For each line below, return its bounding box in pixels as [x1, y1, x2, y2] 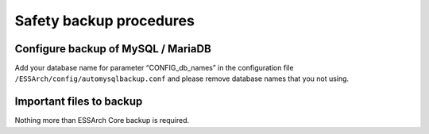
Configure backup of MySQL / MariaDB [14, 42, 212, 56]
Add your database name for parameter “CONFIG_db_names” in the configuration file [14, 63, 294, 73]
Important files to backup [14, 95, 143, 109]
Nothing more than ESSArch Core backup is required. [14, 116, 190, 125]
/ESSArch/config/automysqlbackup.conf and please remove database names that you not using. [14, 74, 350, 83]
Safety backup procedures [14, 12, 195, 29]
